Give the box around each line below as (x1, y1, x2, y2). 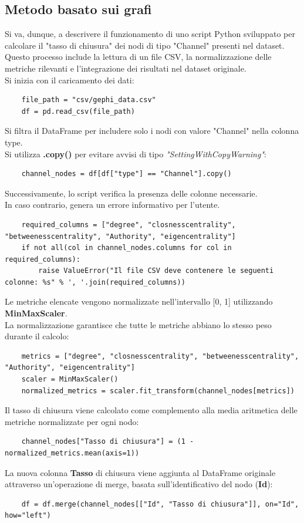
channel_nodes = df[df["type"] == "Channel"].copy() (21, 170, 232, 178)
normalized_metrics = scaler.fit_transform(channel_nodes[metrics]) (21, 386, 295, 395)
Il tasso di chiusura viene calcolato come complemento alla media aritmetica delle (5, 404, 298, 416)
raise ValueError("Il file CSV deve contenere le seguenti (38, 266, 274, 275)
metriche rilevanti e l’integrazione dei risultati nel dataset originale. (5, 62, 246, 74)
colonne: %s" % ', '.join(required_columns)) (5, 278, 185, 286)
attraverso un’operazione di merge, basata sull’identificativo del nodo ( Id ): (5, 478, 273, 490)
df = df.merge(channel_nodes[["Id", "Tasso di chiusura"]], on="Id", (21, 500, 299, 508)
